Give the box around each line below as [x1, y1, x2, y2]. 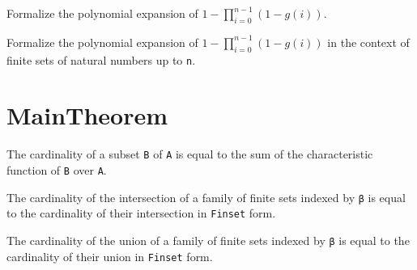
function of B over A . [6, 162, 107, 179]
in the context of [327, 33, 410, 50]
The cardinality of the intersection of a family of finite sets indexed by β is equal [6, 188, 406, 205]
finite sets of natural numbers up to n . [6, 51, 196, 68]
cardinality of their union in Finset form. [6, 247, 213, 264]
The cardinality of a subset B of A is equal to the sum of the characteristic [6, 146, 373, 162]
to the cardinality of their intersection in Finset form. [6, 205, 276, 221]
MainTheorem [6, 99, 168, 132]
